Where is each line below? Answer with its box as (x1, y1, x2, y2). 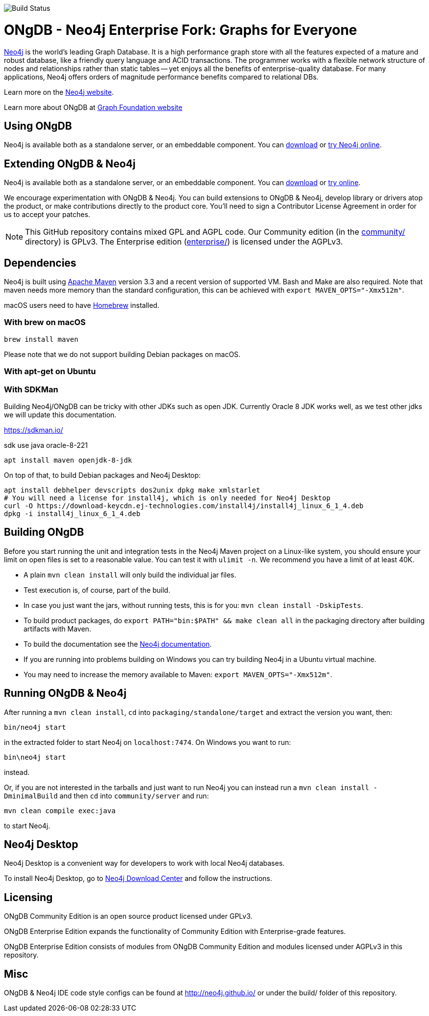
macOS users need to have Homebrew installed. (4, 301, 159, 310)
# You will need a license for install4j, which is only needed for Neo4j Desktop (4, 494, 330, 502)
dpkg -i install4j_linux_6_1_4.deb (4, 509, 141, 518)
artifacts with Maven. (24, 624, 91, 633)
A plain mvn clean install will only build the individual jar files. (24, 570, 236, 579)
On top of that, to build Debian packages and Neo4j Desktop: (4, 470, 201, 479)
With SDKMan (4, 384, 58, 394)
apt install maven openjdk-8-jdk (4, 456, 132, 464)
